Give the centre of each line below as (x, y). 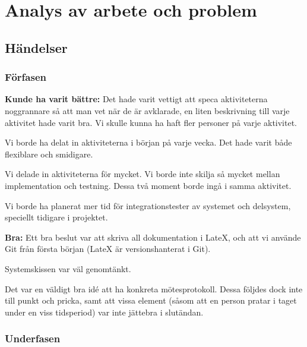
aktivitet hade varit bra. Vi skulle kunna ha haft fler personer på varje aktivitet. (151, 122)
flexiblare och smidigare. (49, 154)
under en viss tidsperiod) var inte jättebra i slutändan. (104, 312)
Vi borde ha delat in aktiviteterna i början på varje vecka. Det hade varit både (148, 142)
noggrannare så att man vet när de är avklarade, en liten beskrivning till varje (147, 110)
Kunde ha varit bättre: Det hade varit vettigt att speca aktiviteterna (136, 99)
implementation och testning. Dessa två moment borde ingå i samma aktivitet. (148, 185)
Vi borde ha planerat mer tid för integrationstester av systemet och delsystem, (148, 205)
